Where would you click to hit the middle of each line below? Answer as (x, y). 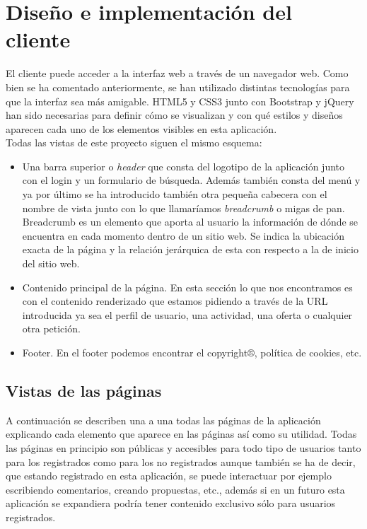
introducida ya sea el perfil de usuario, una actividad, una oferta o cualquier (187, 314)
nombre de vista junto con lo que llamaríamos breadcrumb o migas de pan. (183, 208)
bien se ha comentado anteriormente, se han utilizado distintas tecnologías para (178, 87)
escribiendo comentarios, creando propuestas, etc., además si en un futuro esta (175, 489)
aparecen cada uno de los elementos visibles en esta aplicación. (141, 128)
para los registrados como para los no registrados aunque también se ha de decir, (181, 461)
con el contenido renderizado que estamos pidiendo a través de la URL (175, 301)
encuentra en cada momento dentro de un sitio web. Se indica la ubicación (183, 235)
